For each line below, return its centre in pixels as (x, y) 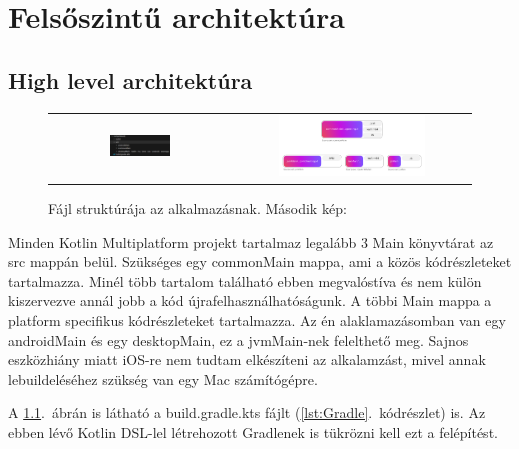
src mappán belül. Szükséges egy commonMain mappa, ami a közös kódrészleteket (260, 261)
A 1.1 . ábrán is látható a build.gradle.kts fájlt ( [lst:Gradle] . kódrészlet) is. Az (247, 412)
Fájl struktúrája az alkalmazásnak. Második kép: (197, 207)
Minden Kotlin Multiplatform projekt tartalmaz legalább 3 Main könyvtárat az (251, 241)
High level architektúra (130, 79)
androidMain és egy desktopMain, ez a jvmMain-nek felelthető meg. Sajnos (238, 339)
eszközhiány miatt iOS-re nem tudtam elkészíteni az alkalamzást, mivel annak (247, 359)
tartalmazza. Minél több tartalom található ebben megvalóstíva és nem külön (245, 280)
